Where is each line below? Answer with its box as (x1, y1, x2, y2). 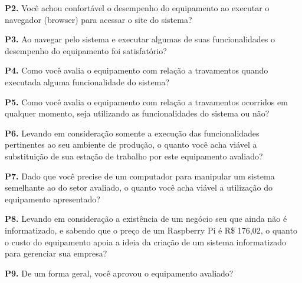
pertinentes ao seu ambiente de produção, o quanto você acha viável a (5, 138, 257, 151)
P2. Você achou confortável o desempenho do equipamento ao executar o (5, 2, 270, 14)
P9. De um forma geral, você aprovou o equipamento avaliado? (5, 267, 234, 279)
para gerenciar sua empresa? (5, 247, 107, 259)
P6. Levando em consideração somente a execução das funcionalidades (5, 126, 260, 139)
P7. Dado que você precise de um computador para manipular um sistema (5, 169, 275, 182)
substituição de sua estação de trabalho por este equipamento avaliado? (5, 149, 263, 162)
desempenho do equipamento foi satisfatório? (5, 44, 167, 56)
